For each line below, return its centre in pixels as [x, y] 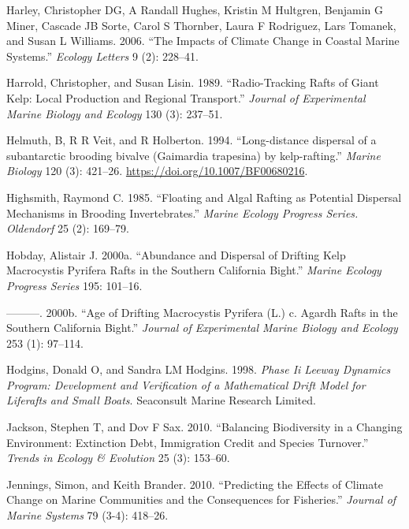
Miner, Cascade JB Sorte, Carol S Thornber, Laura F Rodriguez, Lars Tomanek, [201, 25]
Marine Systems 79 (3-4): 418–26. [87, 515]
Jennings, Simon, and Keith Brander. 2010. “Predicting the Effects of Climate [195, 484]
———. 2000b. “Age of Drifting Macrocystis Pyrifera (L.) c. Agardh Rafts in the [202, 312]
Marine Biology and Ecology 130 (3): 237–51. [115, 113]
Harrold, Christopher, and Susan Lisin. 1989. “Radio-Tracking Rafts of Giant [193, 82]
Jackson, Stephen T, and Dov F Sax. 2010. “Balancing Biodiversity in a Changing [204, 427]
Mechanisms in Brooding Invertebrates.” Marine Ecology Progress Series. [182, 212]
